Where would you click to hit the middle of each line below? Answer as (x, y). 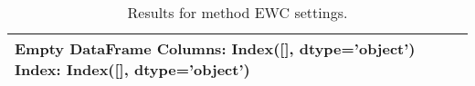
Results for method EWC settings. (237, 12)
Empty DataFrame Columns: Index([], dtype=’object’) (215, 48)
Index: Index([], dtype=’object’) (132, 69)
